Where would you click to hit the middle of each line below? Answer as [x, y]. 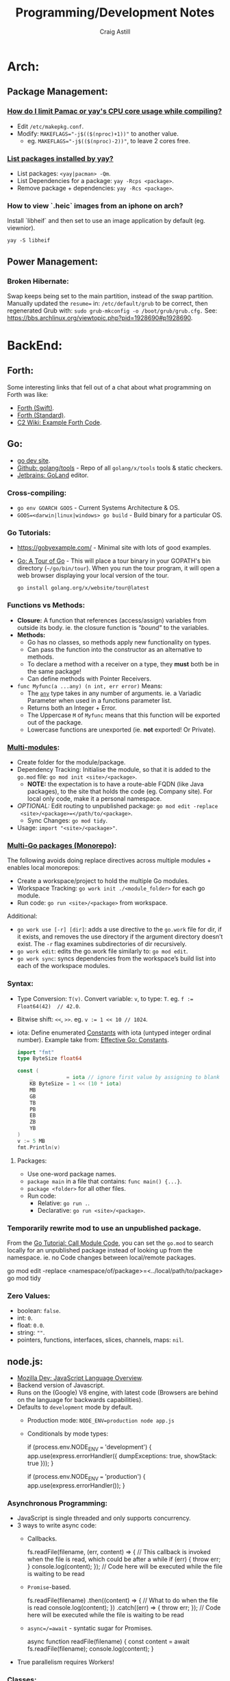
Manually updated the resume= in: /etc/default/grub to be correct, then [107, 303]
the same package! [54, 671]
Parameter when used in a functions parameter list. [100, 700]
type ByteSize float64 [49, 1059]
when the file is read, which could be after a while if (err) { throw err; [124, 1559]
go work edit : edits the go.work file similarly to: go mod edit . [102, 952]
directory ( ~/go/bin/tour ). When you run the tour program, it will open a [118, 568]
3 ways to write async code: [57, 1525]
